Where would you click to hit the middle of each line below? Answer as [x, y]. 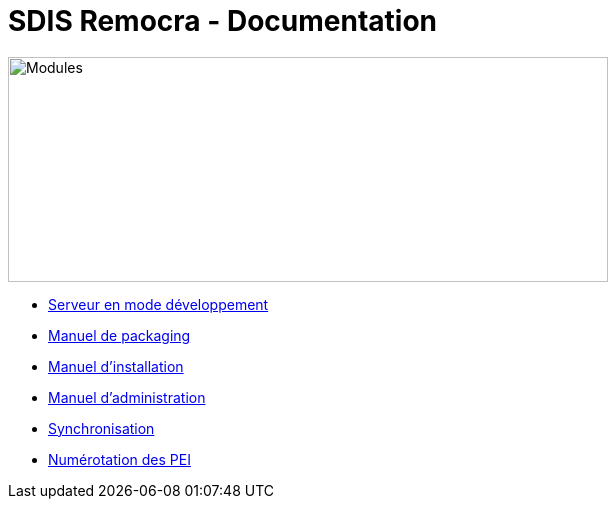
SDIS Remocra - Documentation [222, 21]
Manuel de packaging [119, 335]
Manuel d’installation [116, 366]
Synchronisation [101, 428]
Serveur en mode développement [158, 304]
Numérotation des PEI [119, 459]
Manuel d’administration [127, 397]
